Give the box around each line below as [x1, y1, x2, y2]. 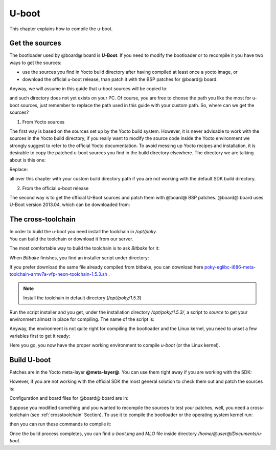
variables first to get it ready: [9, 333, 71, 339]
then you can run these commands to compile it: [9, 421, 111, 427]
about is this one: [9, 157, 46, 163]
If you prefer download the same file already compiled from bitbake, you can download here [9, 264, 204, 270]
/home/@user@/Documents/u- [197, 431, 263, 437]
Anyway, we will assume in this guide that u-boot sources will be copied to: [9, 86, 168, 92]
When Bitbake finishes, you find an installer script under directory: [9, 254, 149, 261]
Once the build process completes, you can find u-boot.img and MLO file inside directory [9, 431, 197, 437]
